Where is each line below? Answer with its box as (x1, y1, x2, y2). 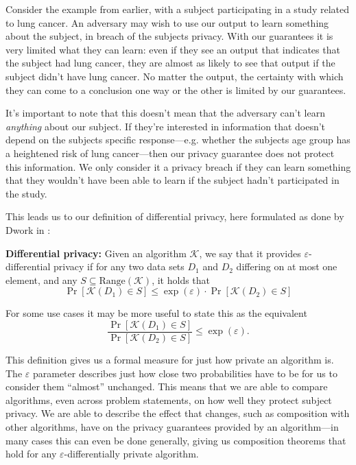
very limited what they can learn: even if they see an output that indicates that (5, 42, 340, 56)
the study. (5, 186, 47, 200)
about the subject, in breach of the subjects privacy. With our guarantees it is (5, 29, 333, 43)
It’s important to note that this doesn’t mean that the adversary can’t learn (5, 106, 325, 120)
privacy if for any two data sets (54, 259, 185, 274)
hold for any (5, 446, 57, 461)
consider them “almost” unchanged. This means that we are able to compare (5, 379, 328, 394)
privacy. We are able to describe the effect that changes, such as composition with (5, 406, 350, 420)
